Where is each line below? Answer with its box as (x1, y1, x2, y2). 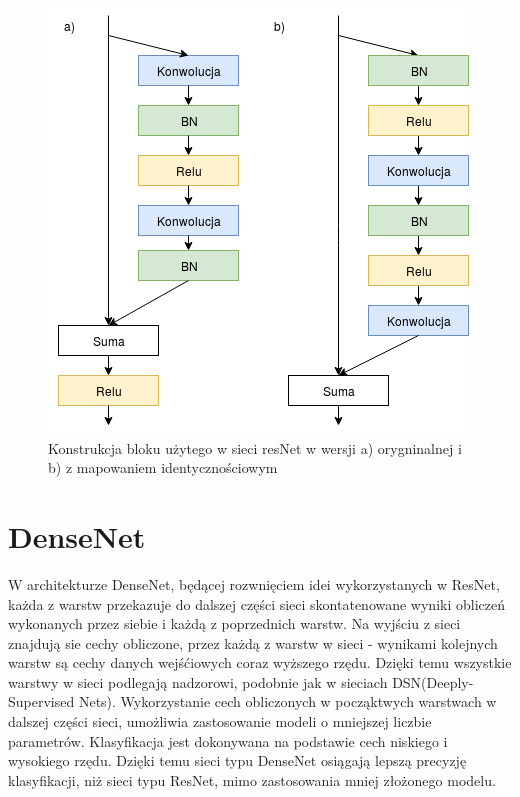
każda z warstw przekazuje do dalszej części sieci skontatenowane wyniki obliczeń (8, 593, 505, 614)
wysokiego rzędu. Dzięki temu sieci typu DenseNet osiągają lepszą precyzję (8, 750, 467, 771)
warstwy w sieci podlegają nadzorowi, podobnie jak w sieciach (8, 671, 388, 692)
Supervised (8, 691, 75, 712)
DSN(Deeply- (392, 671, 474, 692)
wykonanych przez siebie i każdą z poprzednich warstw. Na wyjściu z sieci (8, 613, 461, 634)
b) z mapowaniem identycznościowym (48, 457, 278, 478)
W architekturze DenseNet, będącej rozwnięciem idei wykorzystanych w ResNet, (8, 573, 500, 594)
